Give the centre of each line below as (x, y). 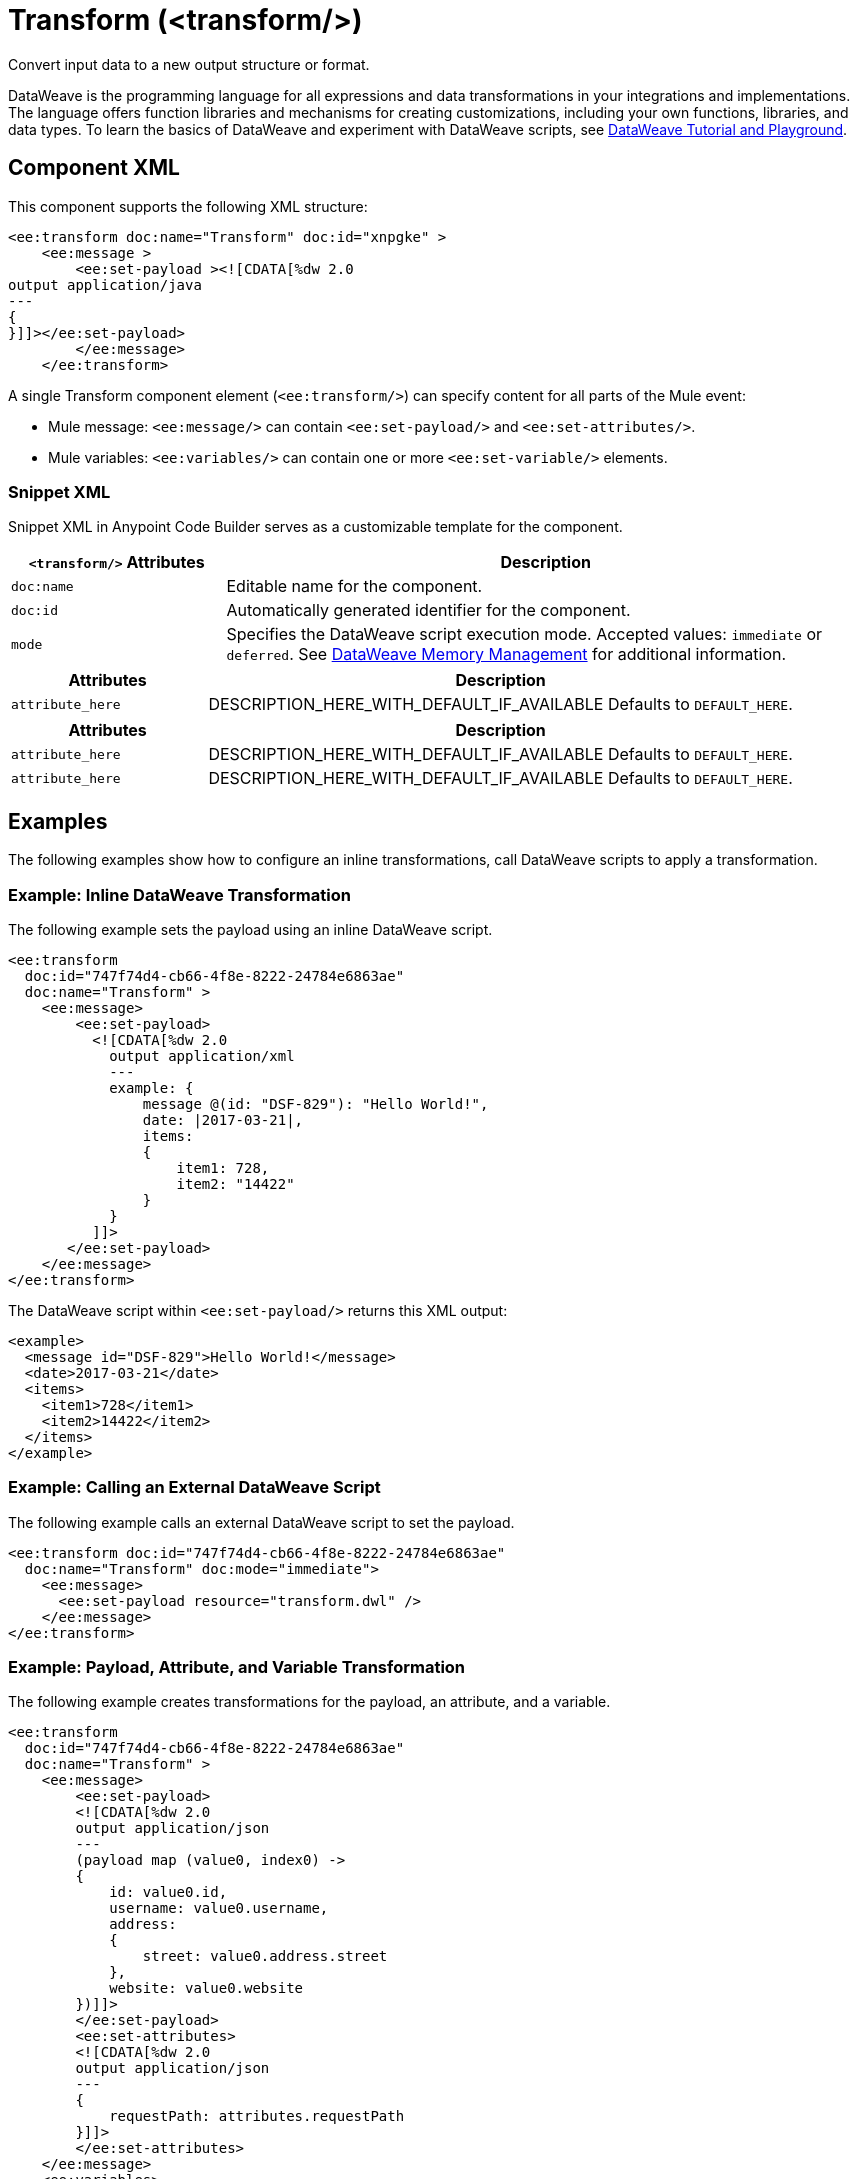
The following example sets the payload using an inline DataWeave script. (250, 929)
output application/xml (202, 1055)
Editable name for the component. (354, 586)
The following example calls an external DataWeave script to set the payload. (261, 1522)
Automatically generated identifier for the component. (428, 610)
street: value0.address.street (265, 1956)
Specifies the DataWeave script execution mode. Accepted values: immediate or (524, 634)
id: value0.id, (168, 1892)
